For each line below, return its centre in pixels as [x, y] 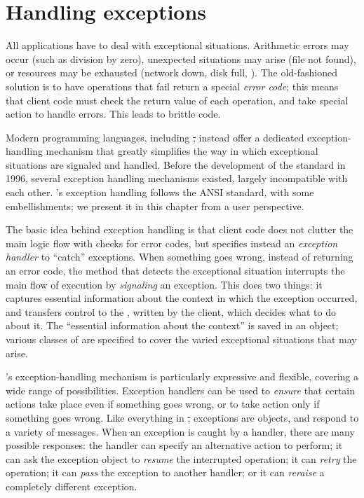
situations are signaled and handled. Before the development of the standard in [176, 164]
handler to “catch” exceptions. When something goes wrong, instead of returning [180, 257]
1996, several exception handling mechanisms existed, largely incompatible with [177, 178]
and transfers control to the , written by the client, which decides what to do [171, 311]
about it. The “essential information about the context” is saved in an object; [172, 325]
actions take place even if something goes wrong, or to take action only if [163, 404]
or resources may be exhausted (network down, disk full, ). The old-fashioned [172, 72]
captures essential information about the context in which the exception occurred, [182, 298]
